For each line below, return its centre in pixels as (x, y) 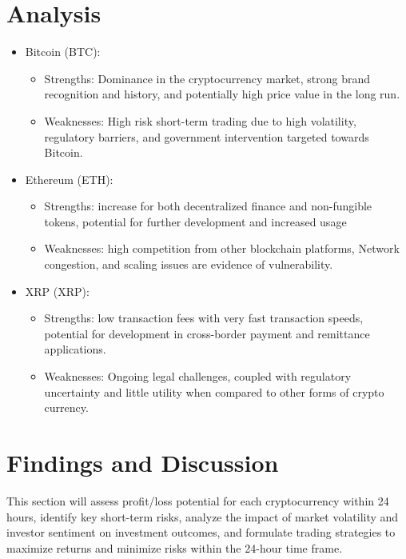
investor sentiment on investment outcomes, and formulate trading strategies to (201, 532)
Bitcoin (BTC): (63, 52)
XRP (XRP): (57, 291)
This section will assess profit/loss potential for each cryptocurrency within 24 (198, 500)
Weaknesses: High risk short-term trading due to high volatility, (200, 120)
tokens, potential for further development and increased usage (195, 221)
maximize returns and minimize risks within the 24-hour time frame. (175, 547)
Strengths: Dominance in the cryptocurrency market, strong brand (207, 78)
